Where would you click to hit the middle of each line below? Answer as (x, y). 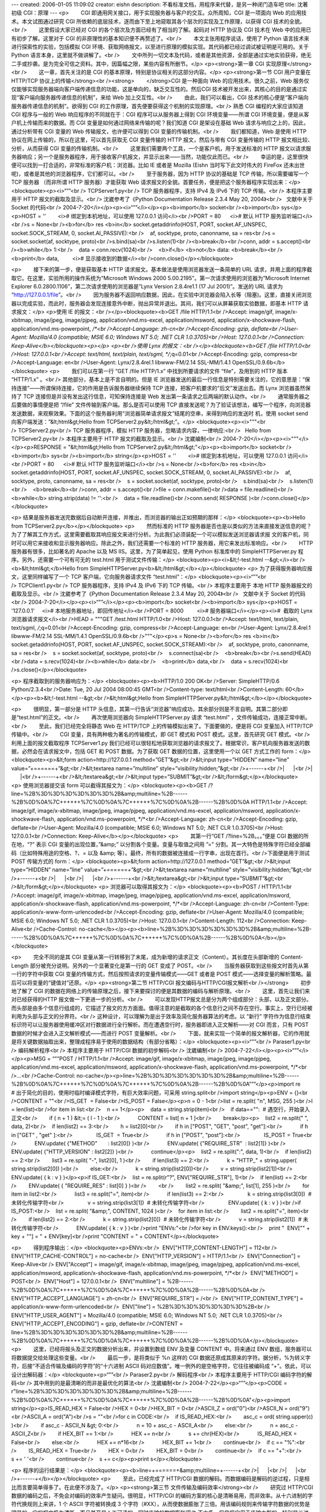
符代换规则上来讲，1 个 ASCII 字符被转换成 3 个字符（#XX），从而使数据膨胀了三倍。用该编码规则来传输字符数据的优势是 (161, 1504)
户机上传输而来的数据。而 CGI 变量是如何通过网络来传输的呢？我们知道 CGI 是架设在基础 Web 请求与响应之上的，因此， (160, 123)
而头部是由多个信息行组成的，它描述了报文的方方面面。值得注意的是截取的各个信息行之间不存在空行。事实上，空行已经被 (162, 1008)
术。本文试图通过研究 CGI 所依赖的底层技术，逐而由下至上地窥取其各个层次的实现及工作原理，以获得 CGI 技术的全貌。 (158, 21)
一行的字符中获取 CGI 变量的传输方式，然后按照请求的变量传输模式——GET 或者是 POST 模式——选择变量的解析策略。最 (161, 974)
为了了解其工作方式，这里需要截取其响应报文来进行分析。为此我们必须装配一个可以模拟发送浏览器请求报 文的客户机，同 (160, 535)
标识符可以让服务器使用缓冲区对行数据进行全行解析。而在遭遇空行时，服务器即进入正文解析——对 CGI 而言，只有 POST (160, 1025)
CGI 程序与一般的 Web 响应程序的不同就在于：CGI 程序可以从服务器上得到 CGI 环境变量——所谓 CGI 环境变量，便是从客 (160, 114)
